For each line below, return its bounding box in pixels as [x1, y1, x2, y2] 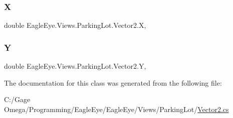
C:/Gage [4, 94, 31, 105]
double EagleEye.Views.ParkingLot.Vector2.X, [4, 20, 146, 30]
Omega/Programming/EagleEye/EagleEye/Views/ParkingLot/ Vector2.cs [4, 104, 229, 114]
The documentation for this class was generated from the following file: [4, 77, 222, 88]
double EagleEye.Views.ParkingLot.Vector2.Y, [4, 61, 146, 71]
